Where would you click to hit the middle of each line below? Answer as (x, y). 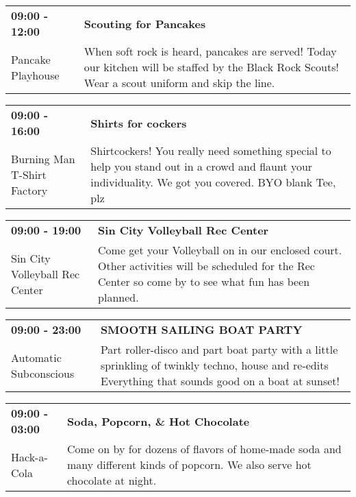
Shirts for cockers (139, 123)
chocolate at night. (112, 480)
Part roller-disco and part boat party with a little (219, 349)
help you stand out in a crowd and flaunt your (202, 166)
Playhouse (35, 75)
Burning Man (43, 158)
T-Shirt (29, 174)
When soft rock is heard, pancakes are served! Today (210, 51)
